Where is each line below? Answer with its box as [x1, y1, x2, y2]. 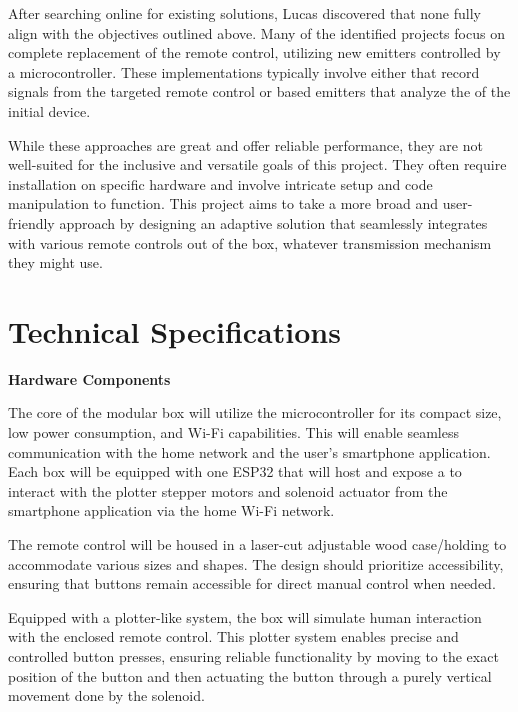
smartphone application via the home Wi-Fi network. [8, 500, 335, 521]
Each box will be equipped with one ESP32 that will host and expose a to [8, 461, 462, 482]
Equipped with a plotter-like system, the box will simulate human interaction [8, 606, 482, 627]
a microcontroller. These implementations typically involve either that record [8, 61, 480, 82]
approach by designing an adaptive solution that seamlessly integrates [59, 212, 488, 233]
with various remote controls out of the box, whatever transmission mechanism [8, 232, 492, 253]
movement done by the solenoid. [8, 685, 205, 706]
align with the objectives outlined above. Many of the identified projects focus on [8, 22, 505, 43]
